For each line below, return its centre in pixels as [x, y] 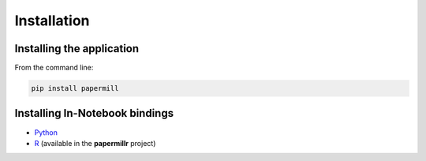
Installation [52, 21]
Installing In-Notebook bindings [94, 113]
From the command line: [54, 68]
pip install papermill [75, 88]
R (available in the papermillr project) [95, 143]
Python [46, 132]
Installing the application [77, 49]
